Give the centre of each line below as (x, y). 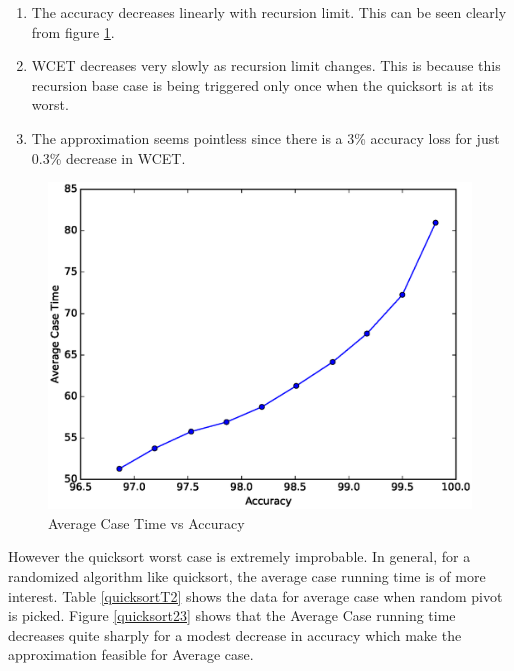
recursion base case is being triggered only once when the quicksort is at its (262, 84)
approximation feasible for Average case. (131, 654)
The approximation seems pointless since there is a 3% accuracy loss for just (265, 137)
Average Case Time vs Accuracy (146, 522)
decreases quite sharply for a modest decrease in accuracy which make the (235, 634)
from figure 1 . (73, 31)
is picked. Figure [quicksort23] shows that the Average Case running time (232, 615)
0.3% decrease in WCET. (108, 157)
